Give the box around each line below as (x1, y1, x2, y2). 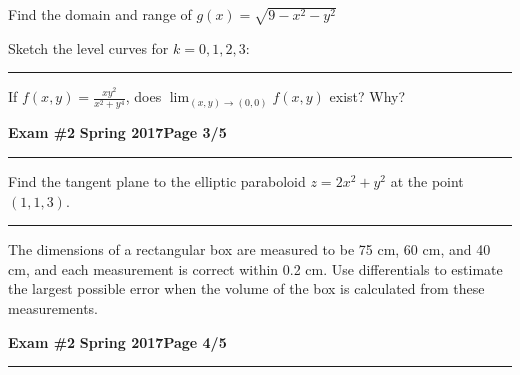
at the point (390, 171, 464, 192)
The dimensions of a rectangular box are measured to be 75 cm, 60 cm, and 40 (8, 239, 491, 260)
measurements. (8, 298, 99, 319)
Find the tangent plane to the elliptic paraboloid (8, 171, 306, 192)
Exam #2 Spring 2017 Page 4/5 (8, 331, 227, 352)
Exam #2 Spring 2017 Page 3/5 (8, 122, 227, 143)
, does (125, 86, 162, 107)
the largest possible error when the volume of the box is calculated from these (8, 278, 485, 299)
